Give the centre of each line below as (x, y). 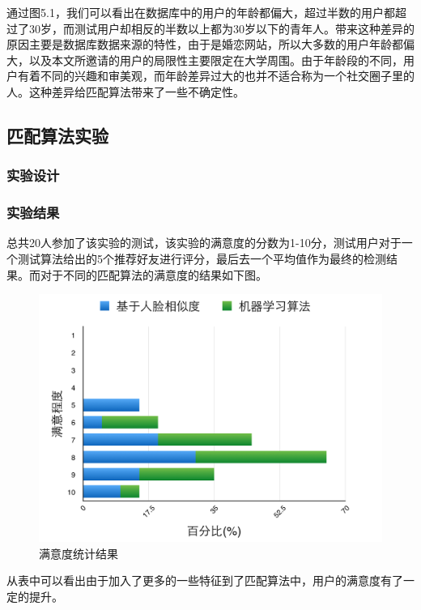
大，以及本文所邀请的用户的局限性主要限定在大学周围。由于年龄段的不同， (205, 60)
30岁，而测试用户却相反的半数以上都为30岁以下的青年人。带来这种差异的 (221, 28)
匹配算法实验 (57, 135)
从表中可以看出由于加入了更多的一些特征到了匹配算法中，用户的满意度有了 (205, 580)
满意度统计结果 (79, 553)
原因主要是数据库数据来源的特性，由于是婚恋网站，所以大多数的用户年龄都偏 (210, 44)
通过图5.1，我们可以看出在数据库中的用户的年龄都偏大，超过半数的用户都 (201, 12)
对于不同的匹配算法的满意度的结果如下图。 (153, 274)
